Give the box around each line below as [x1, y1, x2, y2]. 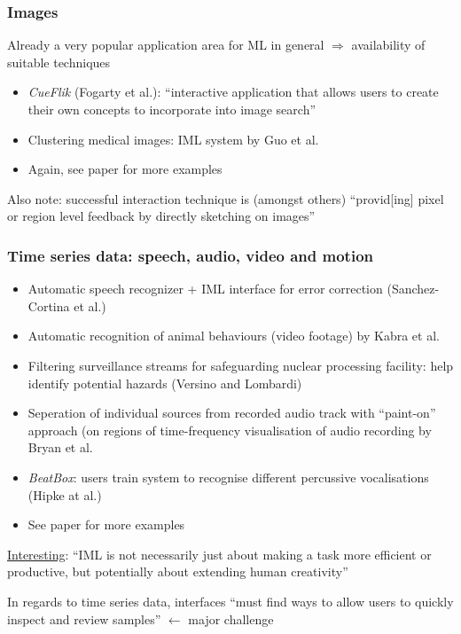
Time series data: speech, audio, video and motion [7, 244, 374, 266]
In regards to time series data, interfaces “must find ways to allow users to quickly [7, 591, 454, 610]
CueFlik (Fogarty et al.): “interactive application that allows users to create [27, 82, 439, 101]
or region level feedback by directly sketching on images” [7, 207, 316, 225]
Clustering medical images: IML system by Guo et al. [27, 129, 319, 148]
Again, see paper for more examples [27, 160, 223, 178]
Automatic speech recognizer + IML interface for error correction [27, 279, 383, 298]
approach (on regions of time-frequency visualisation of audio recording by [27, 420, 432, 439]
